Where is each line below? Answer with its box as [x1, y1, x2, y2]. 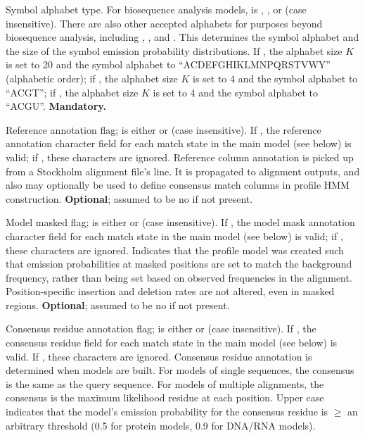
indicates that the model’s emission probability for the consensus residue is [6, 404, 328, 419]
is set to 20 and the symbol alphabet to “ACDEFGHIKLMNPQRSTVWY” [6, 57, 331, 72]
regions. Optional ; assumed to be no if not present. [6, 297, 230, 312]
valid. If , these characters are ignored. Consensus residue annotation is [6, 349, 312, 363]
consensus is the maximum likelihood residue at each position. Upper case [6, 390, 324, 405]
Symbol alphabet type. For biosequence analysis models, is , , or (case [6, 2, 307, 16]
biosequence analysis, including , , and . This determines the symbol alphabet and [6, 30, 359, 44]
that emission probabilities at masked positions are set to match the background [6, 256, 352, 271]
